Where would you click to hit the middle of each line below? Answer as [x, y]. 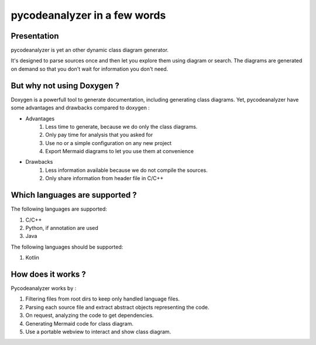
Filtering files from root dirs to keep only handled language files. [103, 299]
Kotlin [32, 258]
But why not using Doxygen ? [65, 86]
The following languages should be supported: [67, 247]
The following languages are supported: [59, 209]
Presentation [35, 36]
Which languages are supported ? [74, 195]
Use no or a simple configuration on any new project [109, 143]
